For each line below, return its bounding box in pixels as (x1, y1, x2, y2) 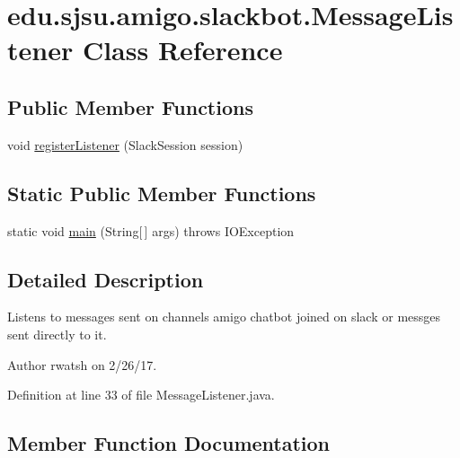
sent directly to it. (7, 324, 107, 343)
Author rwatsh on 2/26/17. (7, 355, 157, 374)
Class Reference (82, 31, 283, 68)
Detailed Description (7, 265, 204, 293)
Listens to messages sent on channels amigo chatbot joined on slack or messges (7, 307, 441, 326)
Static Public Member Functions (7, 179, 316, 207)
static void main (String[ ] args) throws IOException (7, 221, 295, 240)
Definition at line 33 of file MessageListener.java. (7, 385, 275, 404)
